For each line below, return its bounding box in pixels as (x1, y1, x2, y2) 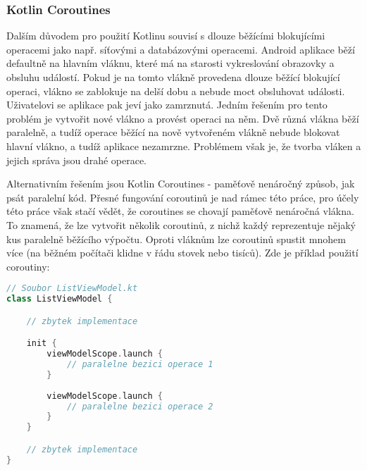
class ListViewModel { (6, 294, 113, 304)
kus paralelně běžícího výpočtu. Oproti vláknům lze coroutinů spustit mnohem (6, 231, 346, 246)
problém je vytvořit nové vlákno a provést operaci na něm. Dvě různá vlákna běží (6, 111, 359, 125)
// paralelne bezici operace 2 (66, 401, 213, 412)
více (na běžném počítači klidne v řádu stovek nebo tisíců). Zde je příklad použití (6, 245, 359, 260)
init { (26, 338, 57, 349)
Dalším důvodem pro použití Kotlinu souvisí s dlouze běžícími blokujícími (6, 28, 325, 43)
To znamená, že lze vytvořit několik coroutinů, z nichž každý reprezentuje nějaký (6, 217, 356, 232)
